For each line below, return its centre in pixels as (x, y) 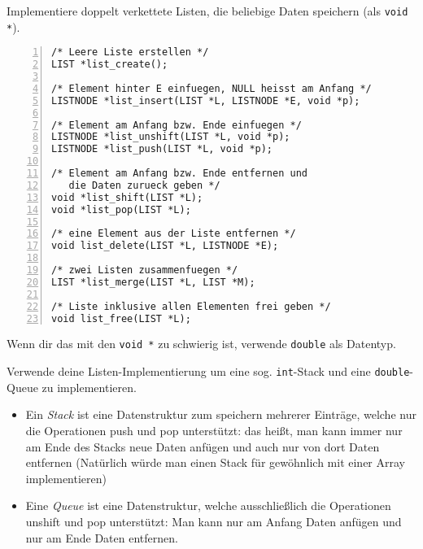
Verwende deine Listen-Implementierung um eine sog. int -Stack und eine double (208, 371)
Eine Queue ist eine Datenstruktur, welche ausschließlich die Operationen (208, 505)
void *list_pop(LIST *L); (121, 209)
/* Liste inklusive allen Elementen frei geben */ (191, 306)
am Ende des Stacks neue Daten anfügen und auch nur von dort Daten (203, 446)
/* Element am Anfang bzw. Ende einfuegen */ (177, 125)
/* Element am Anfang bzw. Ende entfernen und (179, 174)
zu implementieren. (89, 387)
